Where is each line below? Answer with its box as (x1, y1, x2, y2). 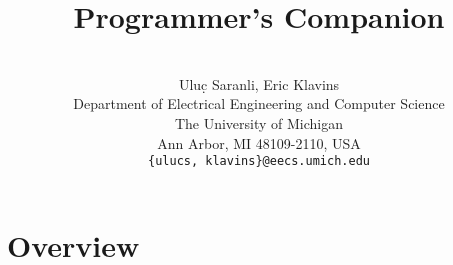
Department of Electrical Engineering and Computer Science (73, 93, 445, 114)
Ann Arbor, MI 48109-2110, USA (157, 132, 361, 153)
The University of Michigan (174, 112, 344, 133)
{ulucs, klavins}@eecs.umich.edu (148, 154, 370, 169)
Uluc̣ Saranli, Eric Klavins (178, 73, 340, 94)
